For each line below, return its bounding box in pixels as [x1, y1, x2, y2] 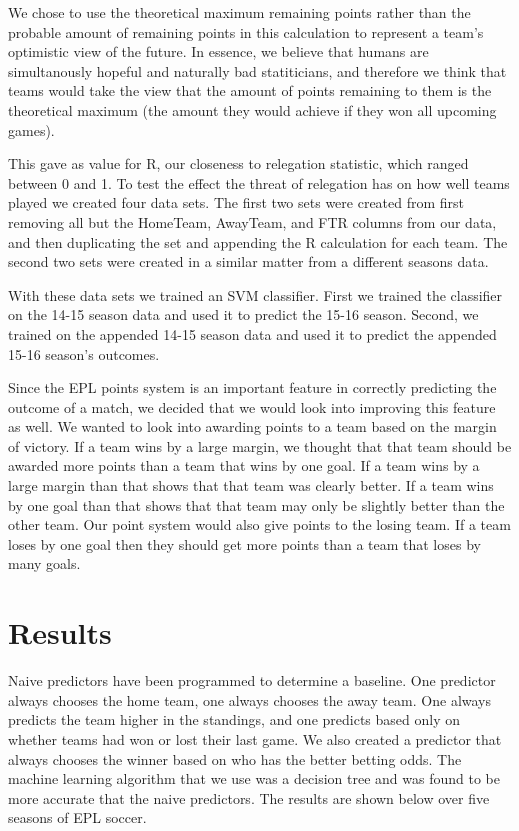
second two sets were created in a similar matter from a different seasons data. [8, 251, 489, 272]
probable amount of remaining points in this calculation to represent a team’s [8, 21, 484, 42]
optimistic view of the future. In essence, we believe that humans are [8, 41, 429, 62]
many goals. [8, 553, 81, 574]
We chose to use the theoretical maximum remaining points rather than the [8, 2, 471, 22]
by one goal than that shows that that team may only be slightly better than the [8, 494, 505, 515]
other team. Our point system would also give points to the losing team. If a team [8, 514, 511, 535]
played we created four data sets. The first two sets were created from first [8, 192, 465, 213]
